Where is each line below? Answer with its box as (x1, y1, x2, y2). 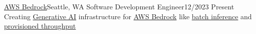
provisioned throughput (4, 21, 76, 31)
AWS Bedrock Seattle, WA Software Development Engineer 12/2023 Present (4, 1, 234, 11)
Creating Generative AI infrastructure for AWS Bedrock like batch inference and (4, 11, 252, 21)
